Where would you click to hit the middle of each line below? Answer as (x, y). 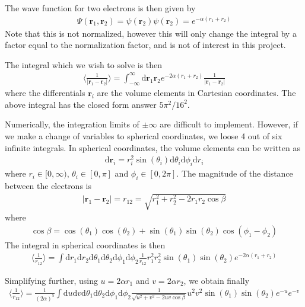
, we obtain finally (217, 280)
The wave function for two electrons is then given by (100, 8)
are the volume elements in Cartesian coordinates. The (196, 93)
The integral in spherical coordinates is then (85, 244)
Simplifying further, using (51, 280)
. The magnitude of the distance (235, 173)
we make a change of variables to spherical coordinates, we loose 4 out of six (144, 136)
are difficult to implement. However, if (229, 124)
